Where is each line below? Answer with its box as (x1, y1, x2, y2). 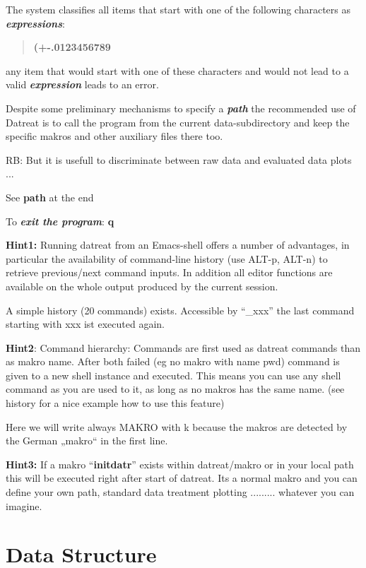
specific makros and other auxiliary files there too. (6, 129, 223, 143)
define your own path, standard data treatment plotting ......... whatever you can (6, 485, 355, 499)
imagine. (6, 498, 42, 513)
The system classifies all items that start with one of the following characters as (6, 2, 351, 16)
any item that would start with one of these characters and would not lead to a (6, 63, 349, 78)
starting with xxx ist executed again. (6, 316, 165, 331)
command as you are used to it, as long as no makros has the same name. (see (6, 381, 345, 396)
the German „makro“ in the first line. (6, 433, 168, 448)
